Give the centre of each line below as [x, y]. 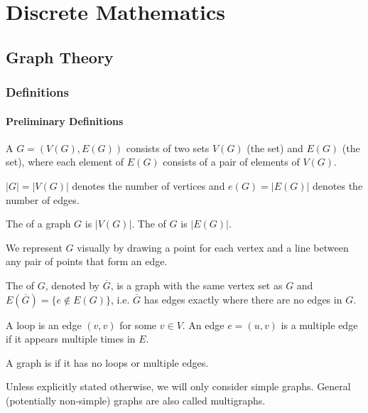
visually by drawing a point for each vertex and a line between [213, 247]
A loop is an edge [44, 324]
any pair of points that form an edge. [87, 261]
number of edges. [43, 199]
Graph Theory [60, 57]
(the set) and [275, 147]
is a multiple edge [319, 324]
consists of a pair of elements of [231, 162]
